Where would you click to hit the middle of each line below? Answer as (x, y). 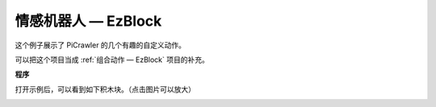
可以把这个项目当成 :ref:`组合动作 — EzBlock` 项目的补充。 (112, 60)
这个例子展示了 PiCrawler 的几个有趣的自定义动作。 (100, 45)
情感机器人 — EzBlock (88, 21)
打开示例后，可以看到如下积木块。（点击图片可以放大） (105, 89)
